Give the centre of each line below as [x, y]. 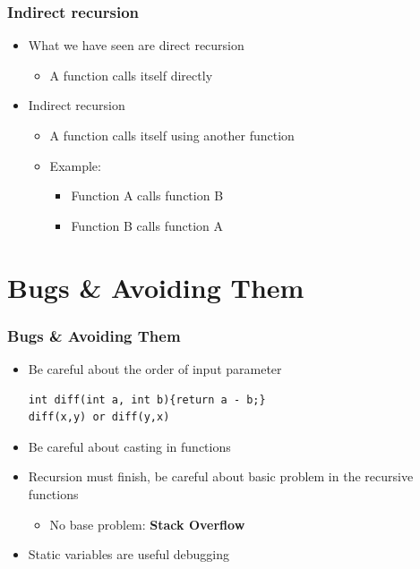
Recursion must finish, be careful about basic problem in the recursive [221, 476]
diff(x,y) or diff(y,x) [99, 417]
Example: [75, 165]
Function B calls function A [147, 225]
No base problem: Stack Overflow [147, 524]
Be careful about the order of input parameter [155, 368]
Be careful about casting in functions [129, 446]
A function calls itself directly [131, 75]
